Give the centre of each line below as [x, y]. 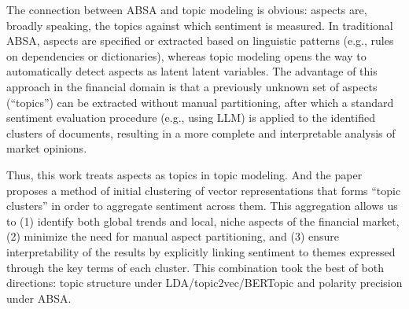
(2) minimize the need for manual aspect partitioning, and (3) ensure [173, 236]
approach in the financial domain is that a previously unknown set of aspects [192, 86]
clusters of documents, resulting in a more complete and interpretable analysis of [201, 132]
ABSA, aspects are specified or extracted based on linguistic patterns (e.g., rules [200, 40]
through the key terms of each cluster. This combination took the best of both [195, 267]
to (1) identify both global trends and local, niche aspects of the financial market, [203, 221]
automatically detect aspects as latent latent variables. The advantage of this [192, 71]
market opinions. [47, 148]
